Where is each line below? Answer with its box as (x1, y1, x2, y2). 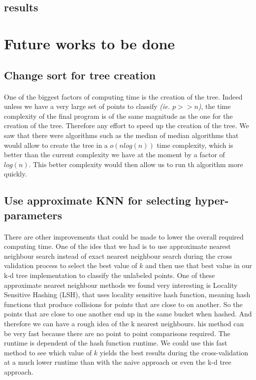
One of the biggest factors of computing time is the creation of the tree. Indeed (4, 91, 243, 102)
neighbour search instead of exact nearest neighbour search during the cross (4, 250, 232, 261)
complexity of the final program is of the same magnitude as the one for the (4, 110, 233, 121)
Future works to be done (4, 33, 175, 53)
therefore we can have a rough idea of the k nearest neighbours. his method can (4, 318, 244, 328)
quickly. (4, 169, 27, 179)
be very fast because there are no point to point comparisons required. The (4, 328, 230, 338)
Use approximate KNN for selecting (4, 193, 191, 208)
